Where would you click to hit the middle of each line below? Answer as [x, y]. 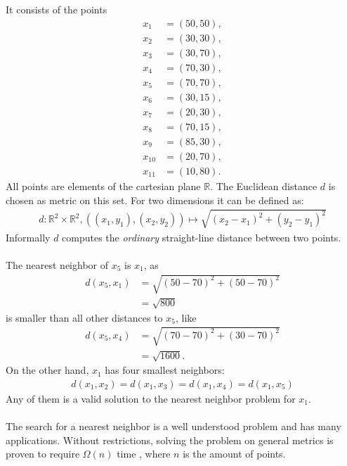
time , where [144, 454]
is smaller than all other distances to [84, 317]
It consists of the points [57, 9]
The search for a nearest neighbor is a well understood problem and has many [173, 426]
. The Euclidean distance [264, 185]
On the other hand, [47, 370]
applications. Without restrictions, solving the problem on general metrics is [170, 440]
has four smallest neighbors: [165, 370]
